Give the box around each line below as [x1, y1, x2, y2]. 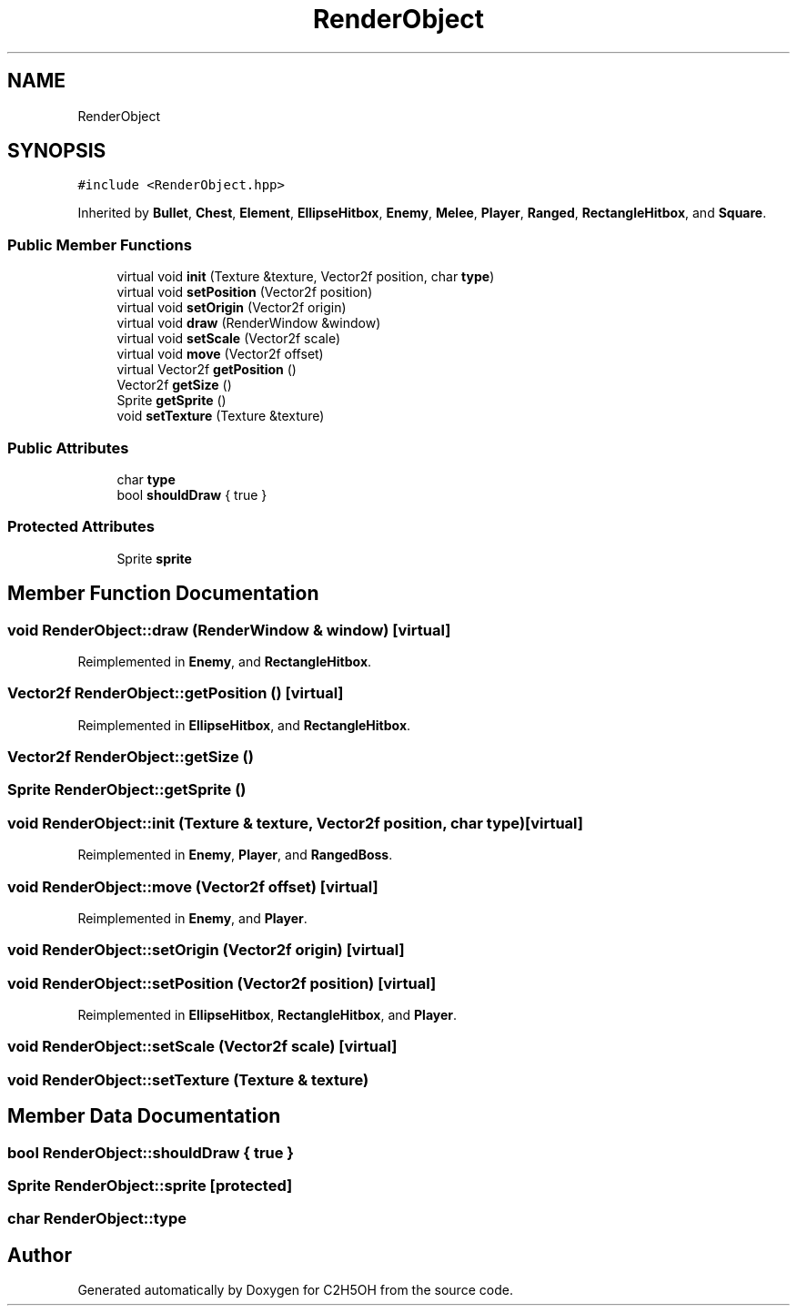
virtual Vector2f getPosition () [116, 361, 297, 378]
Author [7, 1243, 72, 1267]
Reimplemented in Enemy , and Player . [77, 910, 308, 926]
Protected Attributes [7, 517, 155, 536]
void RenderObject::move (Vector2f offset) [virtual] [7, 877, 378, 896]
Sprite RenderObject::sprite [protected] [7, 1176, 293, 1195]
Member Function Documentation [7, 582, 319, 606]
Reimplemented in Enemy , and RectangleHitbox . [77, 653, 372, 669]
